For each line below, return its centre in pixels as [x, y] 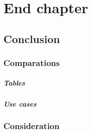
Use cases [20, 103]
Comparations [32, 63]
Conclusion [32, 38]
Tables [14, 82]
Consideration [32, 125]
